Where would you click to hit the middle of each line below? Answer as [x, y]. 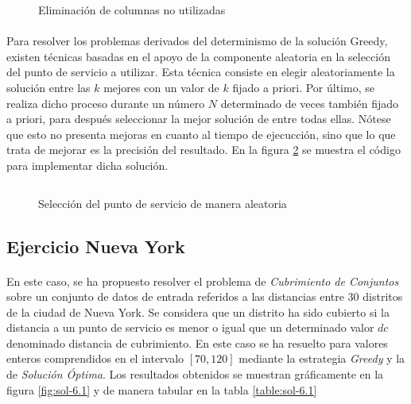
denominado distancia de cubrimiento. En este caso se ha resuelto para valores [197, 342]
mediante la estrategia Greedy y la [322, 358]
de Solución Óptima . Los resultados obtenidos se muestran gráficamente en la [195, 374]
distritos [383, 296]
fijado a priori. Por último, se [303, 87]
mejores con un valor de [161, 87]
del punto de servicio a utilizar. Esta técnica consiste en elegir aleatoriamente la [201, 72]
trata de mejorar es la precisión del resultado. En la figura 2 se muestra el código [204, 150]
